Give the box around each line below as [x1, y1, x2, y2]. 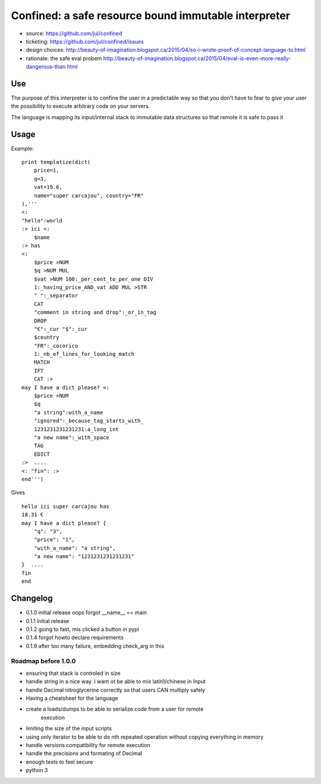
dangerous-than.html [26, 63, 78, 70]
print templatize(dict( [21, 159, 91, 166]
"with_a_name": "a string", [33, 544, 116, 551]
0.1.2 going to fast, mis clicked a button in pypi [26, 625, 140, 633]
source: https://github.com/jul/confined [26, 30, 122, 37]
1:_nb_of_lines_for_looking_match [33, 351, 135, 358]
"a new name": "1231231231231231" [33, 553, 135, 560]
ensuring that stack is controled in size [26, 670, 121, 677]
